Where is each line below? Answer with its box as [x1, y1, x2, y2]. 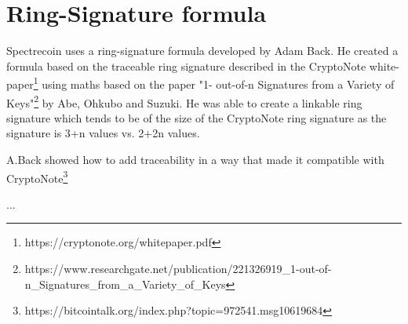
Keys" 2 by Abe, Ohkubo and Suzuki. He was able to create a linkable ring [6, 92, 362, 111]
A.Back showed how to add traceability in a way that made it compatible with [6, 151, 384, 167]
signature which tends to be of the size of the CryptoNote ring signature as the [6, 109, 387, 126]
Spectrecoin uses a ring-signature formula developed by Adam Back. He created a [6, 42, 399, 59]
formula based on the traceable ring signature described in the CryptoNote [6, 57, 366, 74]
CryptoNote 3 [6, 167, 68, 186]
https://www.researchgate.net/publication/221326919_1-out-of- [24, 260, 332, 277]
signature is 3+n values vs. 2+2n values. [6, 125, 200, 141]
